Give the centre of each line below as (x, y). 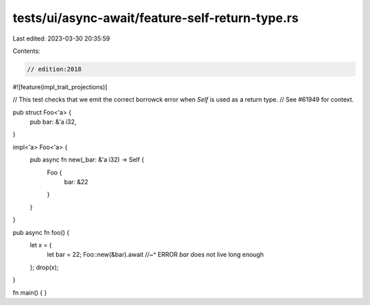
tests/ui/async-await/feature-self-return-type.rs (156, 18)
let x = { (41, 245)
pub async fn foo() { (41, 232)
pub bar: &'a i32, (53, 122)
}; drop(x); (44, 267)
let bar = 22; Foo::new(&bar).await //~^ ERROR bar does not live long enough (155, 255)
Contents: (26, 51)
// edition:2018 (54, 69)
